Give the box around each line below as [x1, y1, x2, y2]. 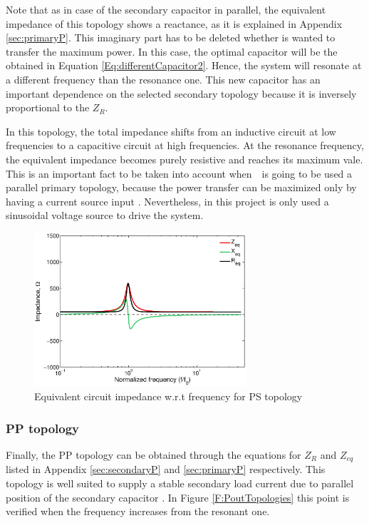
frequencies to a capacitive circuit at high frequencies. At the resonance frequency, [6, 138, 364, 153]
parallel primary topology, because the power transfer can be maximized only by [6, 180, 357, 195]
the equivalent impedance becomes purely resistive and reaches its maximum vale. [6, 151, 363, 166]
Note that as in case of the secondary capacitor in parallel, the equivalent [6, 2, 326, 16]
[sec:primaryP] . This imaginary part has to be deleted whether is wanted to [6, 30, 336, 45]
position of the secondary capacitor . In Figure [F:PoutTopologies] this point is [6, 489, 350, 504]
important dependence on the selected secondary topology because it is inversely [6, 86, 357, 101]
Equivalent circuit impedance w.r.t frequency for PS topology [34, 389, 303, 404]
